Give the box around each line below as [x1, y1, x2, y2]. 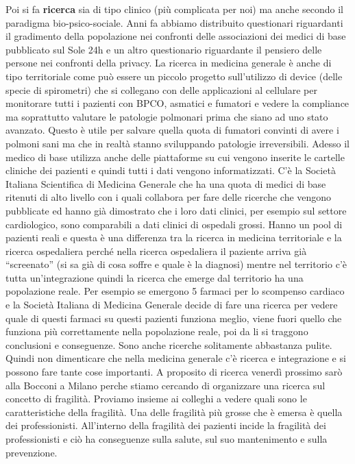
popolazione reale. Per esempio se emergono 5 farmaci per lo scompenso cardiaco [5, 284, 345, 298]
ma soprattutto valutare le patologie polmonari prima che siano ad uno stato [5, 109, 328, 123]
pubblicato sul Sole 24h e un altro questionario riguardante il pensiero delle [5, 42, 322, 56]
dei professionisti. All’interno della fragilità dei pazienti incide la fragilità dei [5, 418, 326, 432]
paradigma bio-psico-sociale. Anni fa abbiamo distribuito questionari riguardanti [5, 15, 343, 29]
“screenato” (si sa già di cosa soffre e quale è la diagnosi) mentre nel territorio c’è [5, 257, 347, 271]
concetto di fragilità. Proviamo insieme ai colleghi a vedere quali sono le [5, 391, 307, 406]
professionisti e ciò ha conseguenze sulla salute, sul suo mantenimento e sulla [5, 432, 328, 445]
